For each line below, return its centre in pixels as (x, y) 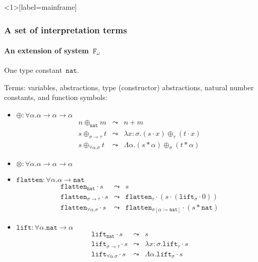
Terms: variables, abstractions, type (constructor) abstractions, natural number (129, 87)
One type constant (33, 70)
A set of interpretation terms (66, 29)
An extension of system (47, 51)
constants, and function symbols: (56, 97)
